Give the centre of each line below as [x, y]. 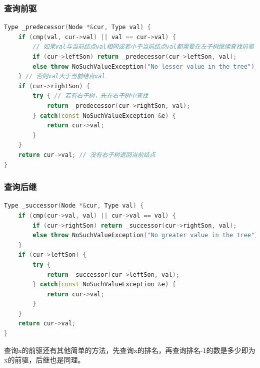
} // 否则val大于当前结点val [62, 76]
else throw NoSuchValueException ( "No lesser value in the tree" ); [145, 66]
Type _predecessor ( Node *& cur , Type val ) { [77, 27]
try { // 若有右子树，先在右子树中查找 [90, 96]
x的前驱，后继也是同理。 [44, 360]
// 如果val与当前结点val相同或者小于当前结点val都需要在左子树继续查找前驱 [143, 47]
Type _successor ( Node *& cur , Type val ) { [74, 206]
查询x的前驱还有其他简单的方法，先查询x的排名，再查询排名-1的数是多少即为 [130, 350]
